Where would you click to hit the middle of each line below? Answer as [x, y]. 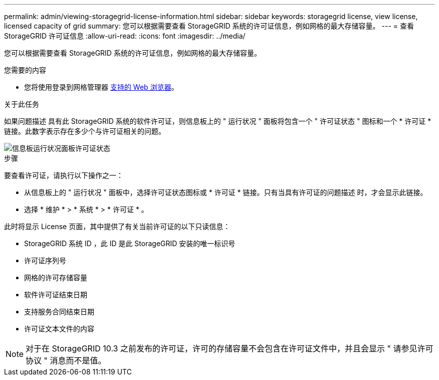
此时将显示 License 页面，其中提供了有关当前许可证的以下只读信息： [117, 226]
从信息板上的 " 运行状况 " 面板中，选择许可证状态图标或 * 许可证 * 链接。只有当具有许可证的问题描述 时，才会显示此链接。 [226, 192]
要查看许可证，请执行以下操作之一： [64, 175]
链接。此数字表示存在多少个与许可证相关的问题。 [85, 131]
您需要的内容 [25, 70]
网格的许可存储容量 [56, 277]
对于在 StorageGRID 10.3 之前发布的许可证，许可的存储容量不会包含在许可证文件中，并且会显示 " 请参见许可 [230, 348]
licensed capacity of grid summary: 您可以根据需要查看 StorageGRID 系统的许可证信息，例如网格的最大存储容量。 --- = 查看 [209, 26]
